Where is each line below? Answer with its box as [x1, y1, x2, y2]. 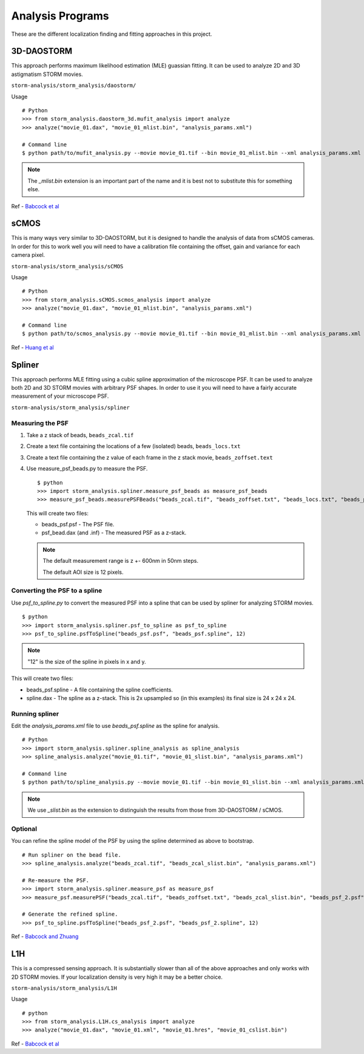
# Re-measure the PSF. [22, 877, 90, 883]
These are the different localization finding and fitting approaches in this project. [11, 30, 212, 38]
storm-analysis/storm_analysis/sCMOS [11, 263, 124, 270]
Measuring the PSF [11, 419, 69, 427]
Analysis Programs [11, 9, 109, 22]
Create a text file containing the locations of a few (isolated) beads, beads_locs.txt [26, 443, 241, 450]
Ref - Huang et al [11, 344, 54, 351]
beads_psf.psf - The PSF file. [41, 521, 115, 528]
